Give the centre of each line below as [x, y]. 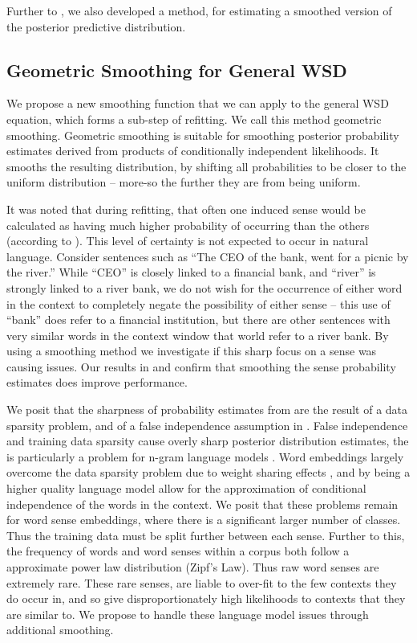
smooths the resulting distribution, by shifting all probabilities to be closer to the [206, 166]
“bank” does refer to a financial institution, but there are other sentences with [198, 319]
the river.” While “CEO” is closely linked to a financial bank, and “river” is [191, 272]
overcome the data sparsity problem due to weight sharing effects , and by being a [208, 472]
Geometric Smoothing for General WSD [177, 70]
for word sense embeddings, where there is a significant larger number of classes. [204, 520]
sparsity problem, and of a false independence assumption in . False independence [207, 425]
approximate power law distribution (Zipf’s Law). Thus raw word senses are [193, 567]
